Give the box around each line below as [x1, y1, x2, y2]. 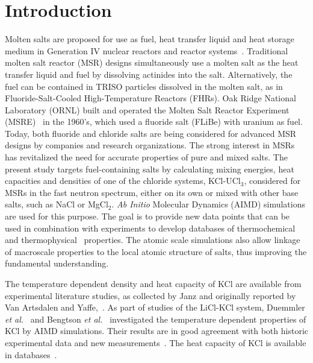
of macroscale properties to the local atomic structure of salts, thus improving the [5, 245, 307, 257]
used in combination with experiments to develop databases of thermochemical [5, 221, 296, 234]
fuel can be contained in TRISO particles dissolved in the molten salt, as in [5, 80, 283, 92]
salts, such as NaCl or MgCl [5, 198, 108, 210]
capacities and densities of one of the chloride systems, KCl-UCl [5, 174, 241, 187]
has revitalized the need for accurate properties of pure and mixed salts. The [5, 151, 288, 163]
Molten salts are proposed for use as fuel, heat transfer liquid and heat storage [5, 33, 294, 45]
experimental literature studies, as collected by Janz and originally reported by [5, 289, 296, 301]
